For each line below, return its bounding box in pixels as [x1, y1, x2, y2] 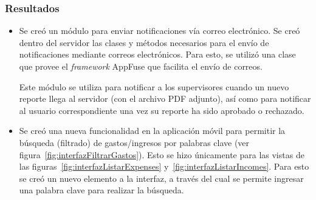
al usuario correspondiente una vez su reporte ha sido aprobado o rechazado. [19, 104, 304, 116]
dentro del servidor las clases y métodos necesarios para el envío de [19, 36, 269, 48]
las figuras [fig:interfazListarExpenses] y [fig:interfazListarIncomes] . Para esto [19, 160, 309, 173]
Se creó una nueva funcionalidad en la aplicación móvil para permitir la [19, 124, 286, 137]
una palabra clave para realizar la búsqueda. [19, 184, 184, 196]
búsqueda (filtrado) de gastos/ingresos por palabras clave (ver [19, 136, 250, 148]
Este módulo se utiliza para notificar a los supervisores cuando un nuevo [19, 80, 289, 93]
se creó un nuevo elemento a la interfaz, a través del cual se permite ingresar [19, 172, 304, 184]
